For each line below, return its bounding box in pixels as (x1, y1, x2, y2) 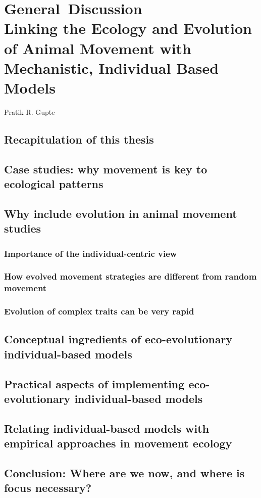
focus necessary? (4, 480, 92, 495)
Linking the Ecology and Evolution (4, 18, 252, 38)
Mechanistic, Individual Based (4, 57, 219, 78)
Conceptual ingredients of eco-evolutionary (4, 331, 233, 347)
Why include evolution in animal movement (4, 205, 237, 221)
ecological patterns (4, 176, 103, 192)
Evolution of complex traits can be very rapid (4, 305, 194, 318)
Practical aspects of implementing (4, 376, 185, 391)
